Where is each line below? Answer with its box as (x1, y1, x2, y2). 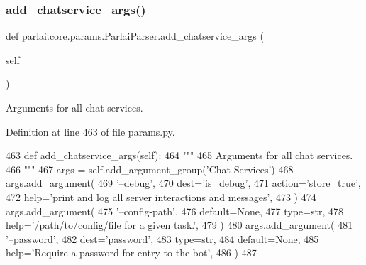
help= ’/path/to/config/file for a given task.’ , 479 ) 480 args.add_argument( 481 (6, 217, 353, 232)
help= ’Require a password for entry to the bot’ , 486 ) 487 (6, 245, 257, 260)
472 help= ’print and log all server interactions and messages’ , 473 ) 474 (6, 189, 316, 204)
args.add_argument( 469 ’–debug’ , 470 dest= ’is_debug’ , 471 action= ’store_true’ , (6, 175, 361, 190)
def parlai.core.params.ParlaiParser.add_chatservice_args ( (6, 28, 264, 43)
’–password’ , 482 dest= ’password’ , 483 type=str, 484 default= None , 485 (6, 231, 319, 246)
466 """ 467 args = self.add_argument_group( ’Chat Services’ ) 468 (6, 161, 294, 176)
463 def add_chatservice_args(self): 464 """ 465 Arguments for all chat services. (6, 148, 353, 163)
